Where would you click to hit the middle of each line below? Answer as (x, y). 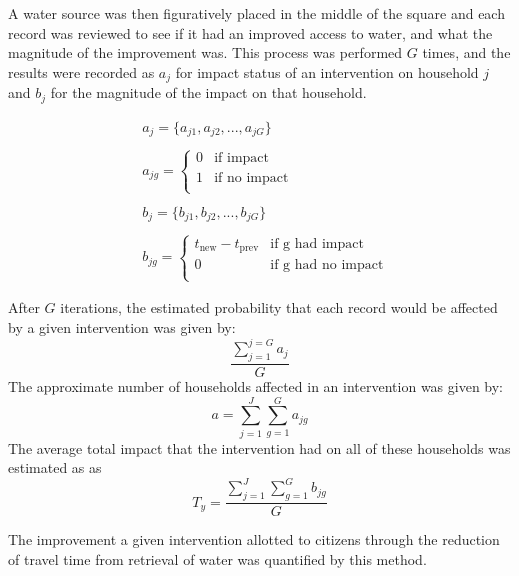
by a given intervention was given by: (122, 327)
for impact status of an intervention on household (327, 71)
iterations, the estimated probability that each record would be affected (279, 307)
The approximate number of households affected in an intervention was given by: (256, 385)
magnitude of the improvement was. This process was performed (205, 52)
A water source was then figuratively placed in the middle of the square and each (256, 13)
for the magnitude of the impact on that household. (208, 92)
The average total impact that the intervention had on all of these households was (259, 447)
